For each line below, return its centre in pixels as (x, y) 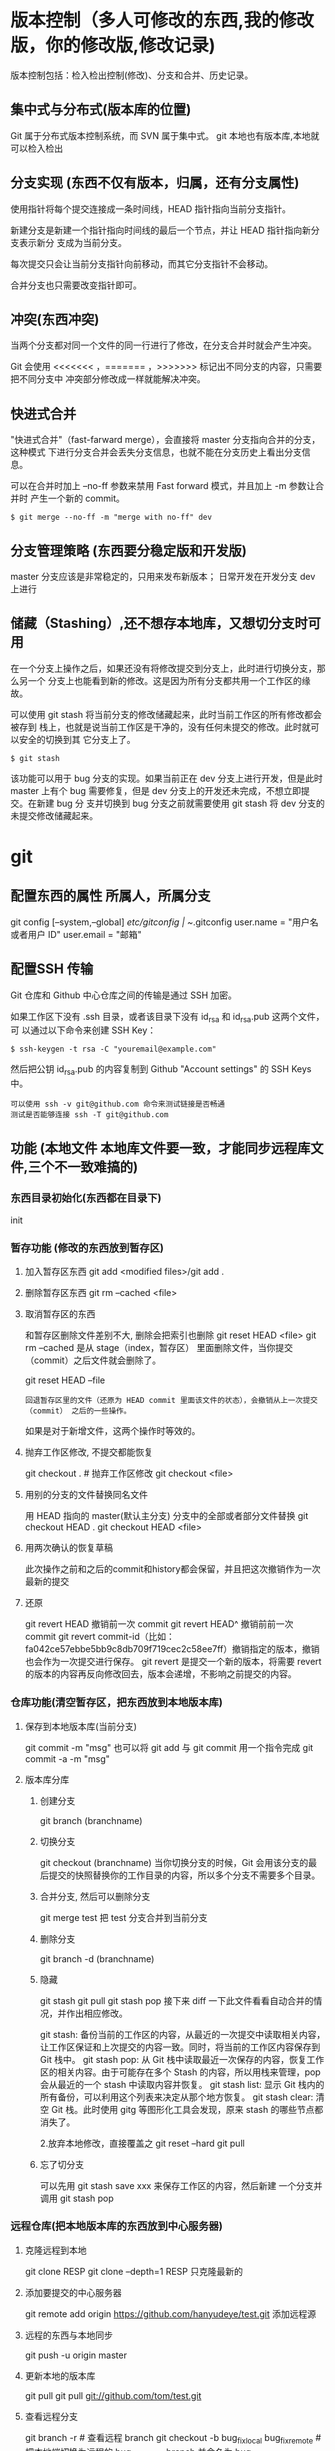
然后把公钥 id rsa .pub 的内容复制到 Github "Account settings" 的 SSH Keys (161, 1070)
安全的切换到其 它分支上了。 (77, 739)
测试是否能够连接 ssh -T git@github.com (89, 1115)
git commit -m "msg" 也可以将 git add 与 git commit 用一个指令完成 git (169, 1747)
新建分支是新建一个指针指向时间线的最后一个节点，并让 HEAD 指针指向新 (161, 230)
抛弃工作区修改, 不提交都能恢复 (88, 1452)
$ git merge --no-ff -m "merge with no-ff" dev (111, 517)
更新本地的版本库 (60, 2375)
